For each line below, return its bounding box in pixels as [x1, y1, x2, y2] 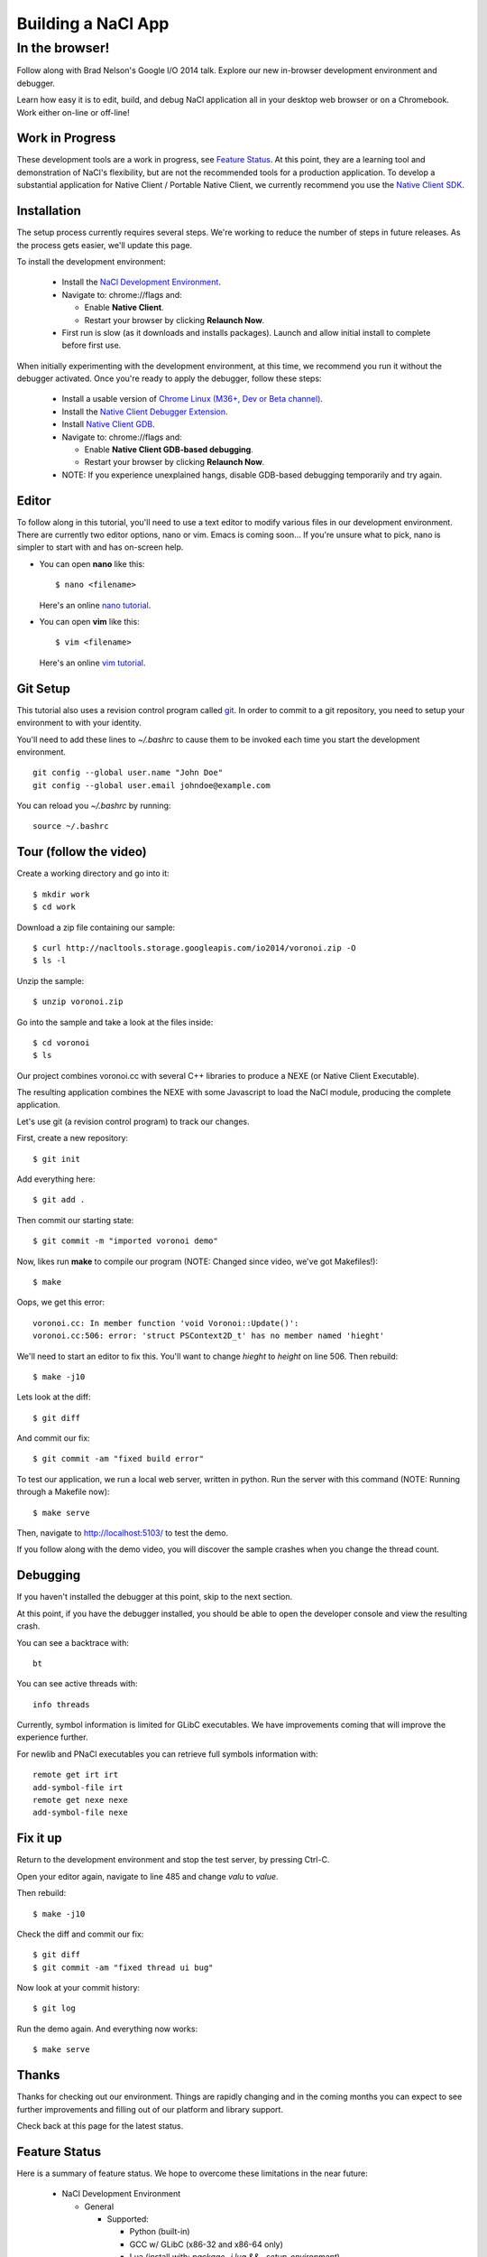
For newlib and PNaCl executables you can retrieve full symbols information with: [16, 1748, 319, 1760]
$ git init [32, 1154, 81, 1164]
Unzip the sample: [16, 975, 85, 986]
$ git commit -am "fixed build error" [32, 1454, 205, 1464]
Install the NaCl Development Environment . [61, 276, 221, 288]
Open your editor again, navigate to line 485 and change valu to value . [16, 1871, 279, 1881]
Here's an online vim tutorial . [39, 657, 146, 668]
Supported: [106, 2214, 149, 2224]
